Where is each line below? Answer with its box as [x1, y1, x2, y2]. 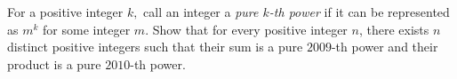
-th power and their [331, 37, 438, 56]
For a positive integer [7, 3, 124, 20]
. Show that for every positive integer [145, 20, 348, 38]
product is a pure [7, 54, 101, 73]
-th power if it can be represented [269, 3, 450, 20]
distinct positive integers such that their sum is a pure [7, 37, 303, 56]
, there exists [358, 20, 429, 38]
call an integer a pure [143, 3, 259, 20]
